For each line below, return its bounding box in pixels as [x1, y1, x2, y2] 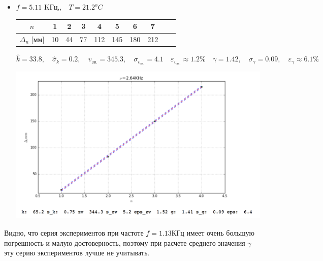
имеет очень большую [186, 227, 254, 238]
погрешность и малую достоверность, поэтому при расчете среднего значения [4, 237, 245, 248]
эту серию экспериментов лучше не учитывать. [4, 247, 150, 258]
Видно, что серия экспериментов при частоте [4, 227, 144, 238]
